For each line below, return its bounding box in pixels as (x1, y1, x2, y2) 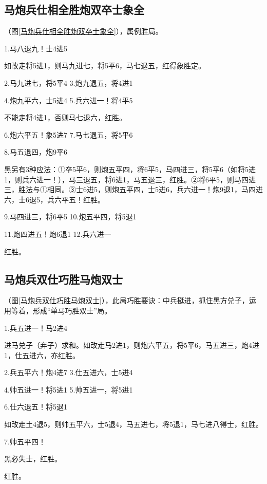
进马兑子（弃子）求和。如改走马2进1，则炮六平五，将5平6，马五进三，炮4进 (4, 340, 259, 350)
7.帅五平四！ (4, 436, 46, 446)
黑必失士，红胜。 (4, 453, 62, 464)
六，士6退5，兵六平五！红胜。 (4, 194, 105, 204)
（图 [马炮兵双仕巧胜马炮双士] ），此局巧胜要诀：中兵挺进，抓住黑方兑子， (4, 295, 249, 306)
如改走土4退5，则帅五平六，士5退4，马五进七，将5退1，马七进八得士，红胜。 (4, 419, 263, 430)
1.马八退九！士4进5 (4, 43, 67, 53)
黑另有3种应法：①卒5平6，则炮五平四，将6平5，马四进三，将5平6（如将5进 (4, 163, 256, 174)
